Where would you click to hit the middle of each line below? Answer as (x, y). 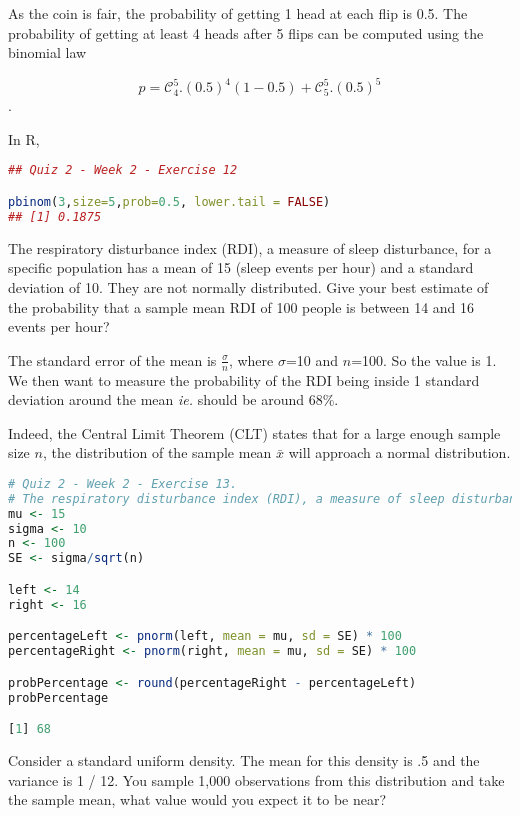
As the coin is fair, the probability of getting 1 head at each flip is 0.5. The (238, 13)
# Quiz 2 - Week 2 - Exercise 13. (123, 483)
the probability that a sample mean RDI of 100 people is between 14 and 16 (241, 306)
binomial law (47, 52)
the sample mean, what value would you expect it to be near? (197, 799)
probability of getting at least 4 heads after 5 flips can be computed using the (246, 32)
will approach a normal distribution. (399, 452)
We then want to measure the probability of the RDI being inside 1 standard (244, 379)
